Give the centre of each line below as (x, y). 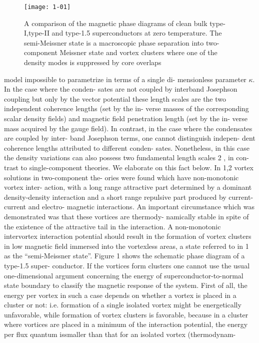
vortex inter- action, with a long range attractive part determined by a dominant (128, 187)
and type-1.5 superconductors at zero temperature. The (137, 33)
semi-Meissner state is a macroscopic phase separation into (114, 42)
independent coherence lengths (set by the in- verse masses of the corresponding (126, 108)
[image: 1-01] (47, 7)
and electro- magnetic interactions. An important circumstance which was (141, 207)
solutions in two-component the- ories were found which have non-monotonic (121, 177)
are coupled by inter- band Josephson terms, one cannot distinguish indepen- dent (130, 138)
